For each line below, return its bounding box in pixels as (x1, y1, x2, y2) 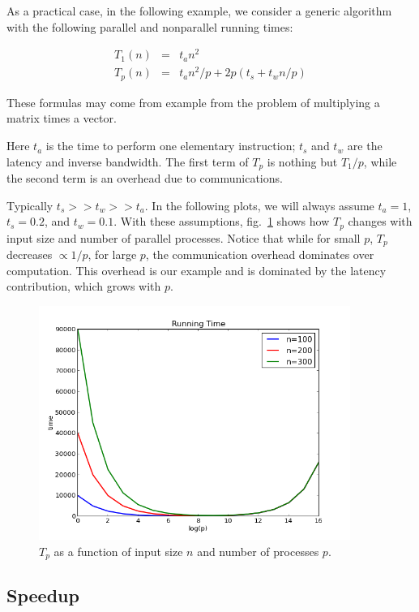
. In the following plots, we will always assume (144, 196, 374, 213)
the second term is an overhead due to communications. (6, 170, 283, 187)
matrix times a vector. (6, 110, 117, 127)
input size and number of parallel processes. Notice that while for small (6, 229, 361, 246)
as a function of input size (53, 542, 183, 559)
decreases (6, 246, 53, 263)
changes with (348, 213, 413, 230)
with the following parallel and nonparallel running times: (6, 18, 293, 35)
